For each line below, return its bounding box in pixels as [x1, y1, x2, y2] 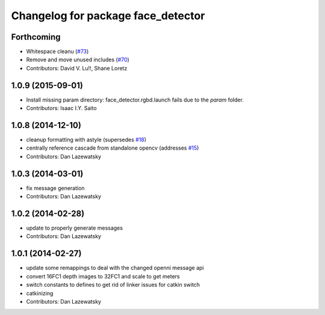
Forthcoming [11, 32, 61, 42]
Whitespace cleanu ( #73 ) [26, 48, 89, 55]
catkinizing [26, 289, 54, 297]
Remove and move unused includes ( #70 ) [26, 56, 129, 63]
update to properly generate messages [26, 224, 123, 231]
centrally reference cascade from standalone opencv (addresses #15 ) [26, 144, 199, 151]
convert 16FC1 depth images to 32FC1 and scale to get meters [26, 272, 180, 280]
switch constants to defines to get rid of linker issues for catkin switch [26, 281, 200, 289]
